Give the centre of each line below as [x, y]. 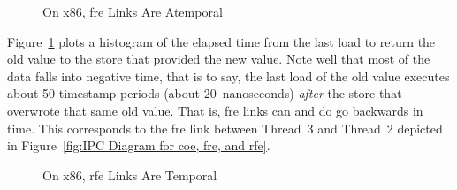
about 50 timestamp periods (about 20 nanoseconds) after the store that [205, 93]
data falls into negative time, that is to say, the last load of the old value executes [228, 76]
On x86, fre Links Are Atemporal [133, 11]
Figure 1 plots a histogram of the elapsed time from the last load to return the [221, 41]
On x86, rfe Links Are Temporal [130, 175]
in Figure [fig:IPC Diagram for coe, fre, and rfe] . [139, 145]
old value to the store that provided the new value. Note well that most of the [219, 59]
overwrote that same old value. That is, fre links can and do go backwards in [215, 110]
